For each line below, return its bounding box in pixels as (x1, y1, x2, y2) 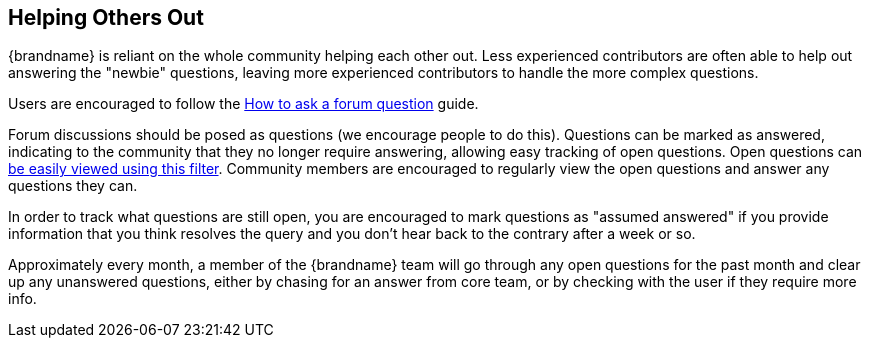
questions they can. (8, 177, 138, 195)
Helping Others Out (8, 5, 204, 30)
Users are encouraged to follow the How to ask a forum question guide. (8, 95, 479, 113)
